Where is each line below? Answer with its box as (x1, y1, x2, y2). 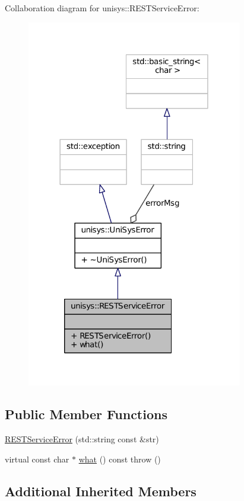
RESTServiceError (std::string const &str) (5, 433, 159, 445)
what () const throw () (78, 452, 161, 465)
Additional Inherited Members (5, 481, 197, 500)
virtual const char (5, 452, 69, 465)
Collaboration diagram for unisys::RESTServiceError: (5, 2, 199, 14)
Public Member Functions (5, 405, 167, 423)
